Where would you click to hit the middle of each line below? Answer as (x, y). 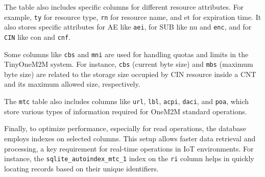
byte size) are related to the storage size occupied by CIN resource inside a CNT (130, 74)
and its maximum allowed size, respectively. (72, 84)
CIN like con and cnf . (38, 36)
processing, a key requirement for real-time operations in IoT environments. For (129, 148)
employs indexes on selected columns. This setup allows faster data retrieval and (130, 138)
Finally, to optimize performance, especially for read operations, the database (125, 128)
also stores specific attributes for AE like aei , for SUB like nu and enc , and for (128, 27)
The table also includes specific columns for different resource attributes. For (124, 7)
